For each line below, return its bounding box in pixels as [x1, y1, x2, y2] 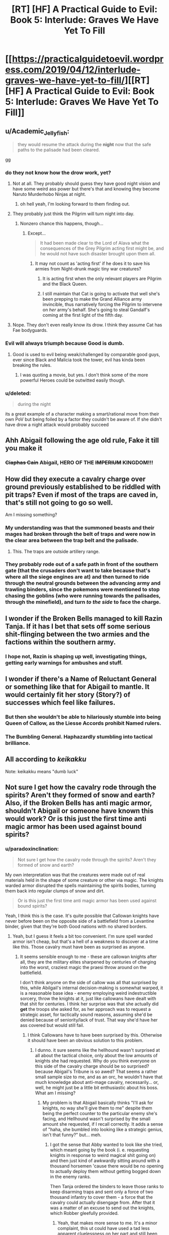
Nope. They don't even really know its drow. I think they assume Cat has [12, 322, 162, 328]
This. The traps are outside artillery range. [12, 548, 100, 555]
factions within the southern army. [5, 638, 116, 646]
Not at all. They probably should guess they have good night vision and [12, 180, 160, 187]
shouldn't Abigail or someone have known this [5, 807, 154, 815]
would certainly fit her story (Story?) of [5, 691, 131, 699]
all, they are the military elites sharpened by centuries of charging [20, 959, 156, 965]
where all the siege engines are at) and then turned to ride [5, 573, 149, 580]
